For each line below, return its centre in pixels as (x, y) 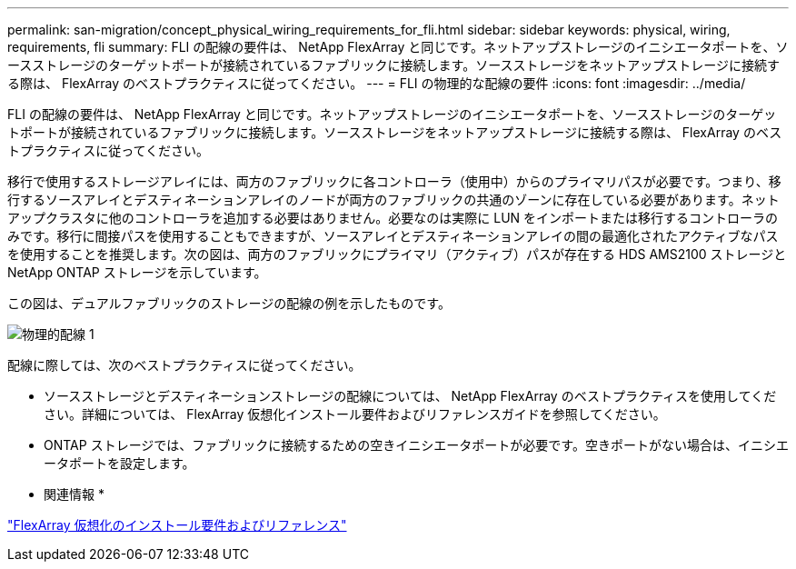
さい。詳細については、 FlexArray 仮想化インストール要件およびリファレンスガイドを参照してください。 (355, 414)
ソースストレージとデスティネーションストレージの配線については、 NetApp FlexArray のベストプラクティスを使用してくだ (410, 396)
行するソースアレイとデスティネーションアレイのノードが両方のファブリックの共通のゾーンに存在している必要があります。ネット (393, 200)
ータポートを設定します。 (119, 463)
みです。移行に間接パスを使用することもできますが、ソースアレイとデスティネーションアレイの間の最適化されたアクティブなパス (393, 236)
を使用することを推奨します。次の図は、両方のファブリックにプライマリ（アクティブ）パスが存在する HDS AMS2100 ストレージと (397, 254)
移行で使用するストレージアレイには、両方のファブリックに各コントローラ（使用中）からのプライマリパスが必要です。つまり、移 (394, 181)
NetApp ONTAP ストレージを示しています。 (137, 272)
